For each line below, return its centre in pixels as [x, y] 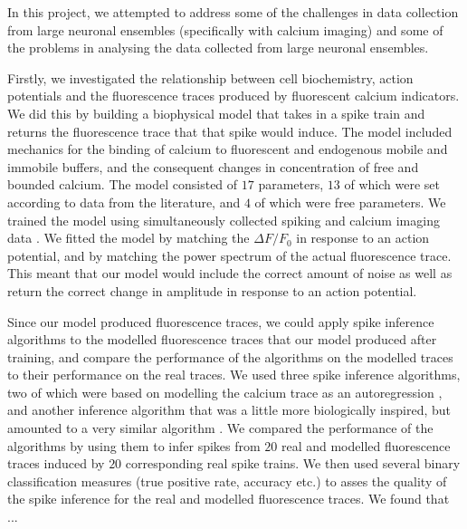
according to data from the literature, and [124, 202]
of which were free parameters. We [350, 202]
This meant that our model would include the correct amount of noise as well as [230, 273]
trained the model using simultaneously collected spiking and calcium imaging [224, 220]
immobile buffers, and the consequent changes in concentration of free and [213, 166]
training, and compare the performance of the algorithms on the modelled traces [230, 356]
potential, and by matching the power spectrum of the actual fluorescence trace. [229, 255]
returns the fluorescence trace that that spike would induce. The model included [230, 131]
